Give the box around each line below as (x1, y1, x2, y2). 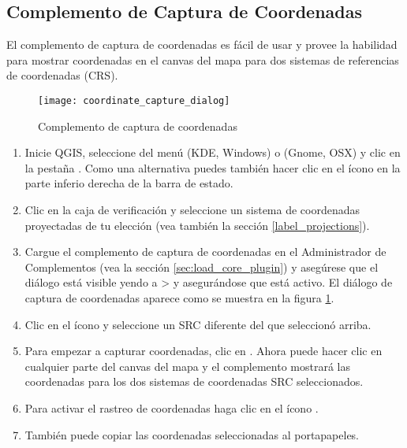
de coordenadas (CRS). (6, 67, 118, 83)
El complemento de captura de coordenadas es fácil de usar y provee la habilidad (6, 36, 398, 53)
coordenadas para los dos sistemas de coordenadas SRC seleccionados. (24, 373, 364, 390)
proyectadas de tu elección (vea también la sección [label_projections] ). (24, 217, 370, 233)
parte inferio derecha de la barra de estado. (24, 175, 233, 191)
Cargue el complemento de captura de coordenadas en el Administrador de (24, 243, 386, 260)
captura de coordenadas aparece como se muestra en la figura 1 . (24, 289, 334, 305)
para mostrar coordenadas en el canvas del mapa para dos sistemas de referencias (6, 51, 399, 68)
